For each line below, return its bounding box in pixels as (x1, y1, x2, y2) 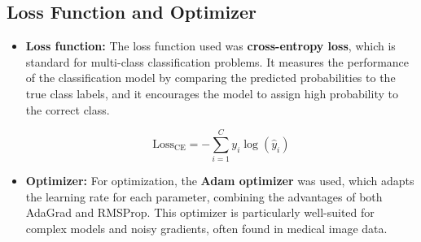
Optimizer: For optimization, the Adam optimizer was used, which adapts (25, 172, 414, 189)
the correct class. (25, 101, 110, 118)
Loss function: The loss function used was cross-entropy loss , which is (25, 37, 396, 54)
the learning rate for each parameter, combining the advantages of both (25, 188, 383, 205)
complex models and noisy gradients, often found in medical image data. (25, 220, 388, 237)
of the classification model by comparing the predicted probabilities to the (25, 69, 396, 86)
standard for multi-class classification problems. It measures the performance (25, 53, 410, 70)
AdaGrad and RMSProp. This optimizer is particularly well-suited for (25, 204, 375, 221)
